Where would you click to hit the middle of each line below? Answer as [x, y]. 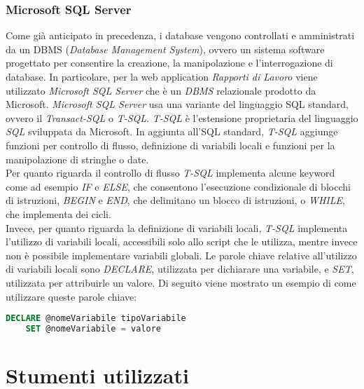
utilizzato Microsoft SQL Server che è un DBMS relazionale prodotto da [161, 90]
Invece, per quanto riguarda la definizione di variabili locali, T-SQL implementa [177, 227]
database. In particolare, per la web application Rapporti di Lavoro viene [162, 76]
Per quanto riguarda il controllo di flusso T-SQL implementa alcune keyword [170, 173]
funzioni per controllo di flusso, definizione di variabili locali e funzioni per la [170, 145]
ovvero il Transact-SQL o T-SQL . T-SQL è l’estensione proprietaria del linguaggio [182, 117]
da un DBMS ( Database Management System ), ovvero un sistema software [165, 49]
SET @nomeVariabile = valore [93, 328]
